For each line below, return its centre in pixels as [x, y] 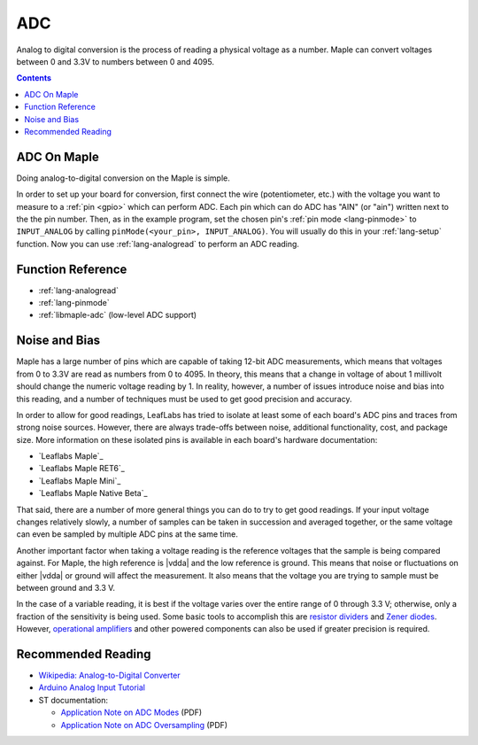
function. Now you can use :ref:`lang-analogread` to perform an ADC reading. [158, 244]
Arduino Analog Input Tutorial [92, 687]
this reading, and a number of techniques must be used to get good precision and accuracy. [185, 399]
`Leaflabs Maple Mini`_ [80, 481]
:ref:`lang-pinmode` [74, 303]
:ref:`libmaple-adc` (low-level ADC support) [118, 315]
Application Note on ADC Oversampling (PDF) [144, 725]
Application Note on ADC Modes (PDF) [131, 712]
